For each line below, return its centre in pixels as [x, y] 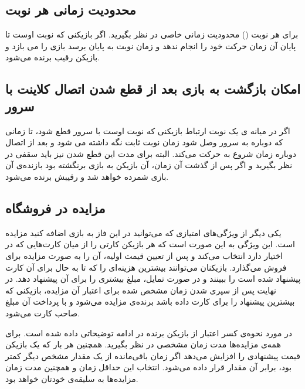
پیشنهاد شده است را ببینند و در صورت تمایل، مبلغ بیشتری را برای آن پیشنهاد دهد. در [153, 279]
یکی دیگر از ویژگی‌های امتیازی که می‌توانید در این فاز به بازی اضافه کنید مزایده [143, 232]
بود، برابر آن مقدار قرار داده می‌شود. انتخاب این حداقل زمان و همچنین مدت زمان [149, 367]
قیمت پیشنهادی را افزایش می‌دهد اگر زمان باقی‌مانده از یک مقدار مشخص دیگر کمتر [153, 355]
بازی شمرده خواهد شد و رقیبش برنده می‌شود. [87, 176]
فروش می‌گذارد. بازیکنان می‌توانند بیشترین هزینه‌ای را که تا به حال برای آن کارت [146, 267]
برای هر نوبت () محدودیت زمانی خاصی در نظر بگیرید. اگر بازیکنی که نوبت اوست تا [152, 34]
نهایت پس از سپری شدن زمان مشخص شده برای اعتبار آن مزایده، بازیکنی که [141, 290]
